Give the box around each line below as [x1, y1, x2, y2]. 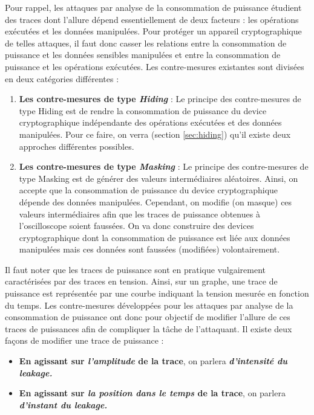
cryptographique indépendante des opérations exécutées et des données [19, 116, 282, 129]
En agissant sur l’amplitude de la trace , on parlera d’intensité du [19, 355, 288, 367]
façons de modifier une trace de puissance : [5, 334, 164, 347]
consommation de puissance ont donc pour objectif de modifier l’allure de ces [5, 310, 290, 323]
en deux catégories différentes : [5, 72, 119, 85]
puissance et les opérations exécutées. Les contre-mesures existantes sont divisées [5, 60, 304, 72]
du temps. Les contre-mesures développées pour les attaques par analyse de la [5, 298, 293, 311]
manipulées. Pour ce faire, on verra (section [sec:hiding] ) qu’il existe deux [19, 127, 291, 140]
